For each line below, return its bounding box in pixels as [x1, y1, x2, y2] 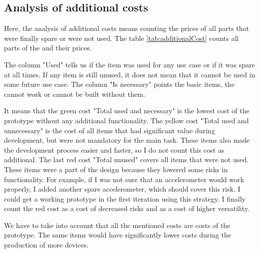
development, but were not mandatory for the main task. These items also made [4, 135, 250, 145]
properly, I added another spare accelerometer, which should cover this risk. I [4, 184, 241, 194]
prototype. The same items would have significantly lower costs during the [4, 230, 232, 240]
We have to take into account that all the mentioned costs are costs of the [4, 220, 231, 230]
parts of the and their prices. [4, 42, 92, 53]
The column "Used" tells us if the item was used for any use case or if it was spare [4, 59, 255, 69]
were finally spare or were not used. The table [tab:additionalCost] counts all [4, 32, 239, 43]
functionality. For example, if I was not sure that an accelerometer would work [4, 174, 244, 184]
